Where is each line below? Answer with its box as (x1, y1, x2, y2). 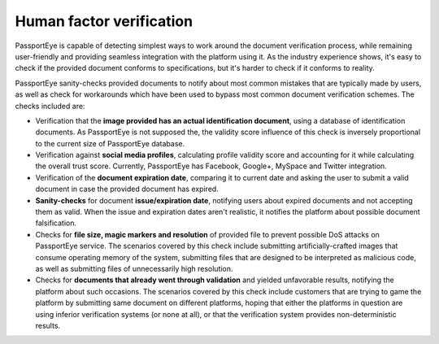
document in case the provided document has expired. (35, 184, 219, 194)
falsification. (35, 218, 77, 228)
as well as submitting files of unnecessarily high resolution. (35, 263, 233, 273)
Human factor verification (15, 12, 193, 30)
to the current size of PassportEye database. (35, 138, 185, 148)
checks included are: (15, 101, 85, 111)
